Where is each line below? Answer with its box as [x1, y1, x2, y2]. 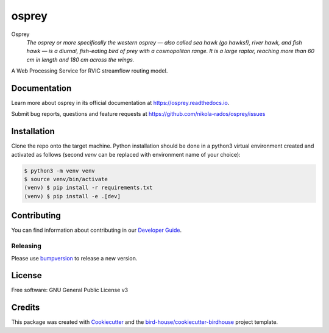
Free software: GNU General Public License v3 [11, 287, 129, 294]
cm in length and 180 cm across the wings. [26, 56, 135, 63]
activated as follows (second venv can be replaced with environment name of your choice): [11, 151, 241, 158]
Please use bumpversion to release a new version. [11, 254, 138, 262]
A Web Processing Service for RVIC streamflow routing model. [11, 67, 168, 74]
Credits [11, 303, 40, 313]
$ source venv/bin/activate [24, 176, 108, 183]
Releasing [11, 242, 42, 250]
